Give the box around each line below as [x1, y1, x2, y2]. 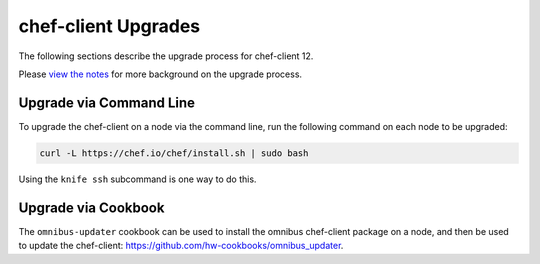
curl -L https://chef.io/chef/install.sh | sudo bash [39, 147, 309, 159]
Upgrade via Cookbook [18, 199, 165, 216]
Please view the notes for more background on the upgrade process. [18, 68, 303, 80]
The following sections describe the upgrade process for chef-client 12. [18, 50, 314, 62]
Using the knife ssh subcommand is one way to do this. [18, 173, 257, 185]
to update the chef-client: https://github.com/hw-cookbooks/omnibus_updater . [18, 240, 344, 252]
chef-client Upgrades [18, 15, 201, 37]
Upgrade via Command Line [18, 94, 195, 111]
